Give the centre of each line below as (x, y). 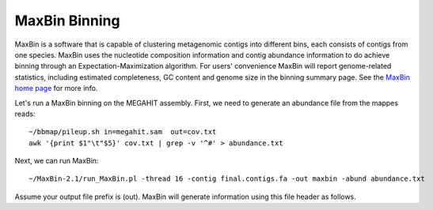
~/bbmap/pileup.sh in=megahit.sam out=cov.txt (123, 132)
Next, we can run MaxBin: (57, 161)
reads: (25, 114)
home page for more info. (56, 88)
